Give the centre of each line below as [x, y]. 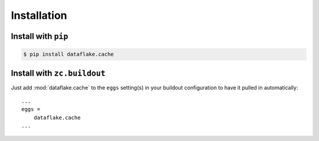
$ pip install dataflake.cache [69, 54]
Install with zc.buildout [58, 73]
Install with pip [40, 36]
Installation [39, 15]
